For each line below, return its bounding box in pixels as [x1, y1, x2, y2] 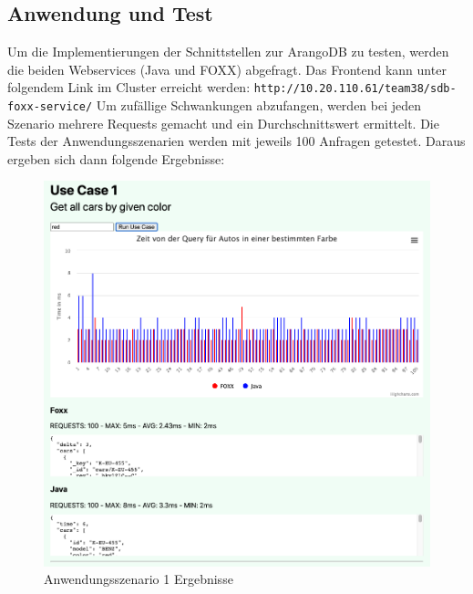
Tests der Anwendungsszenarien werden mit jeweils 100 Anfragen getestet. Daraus [7, 131, 466, 151]
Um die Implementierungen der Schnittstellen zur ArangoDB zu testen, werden [7, 42, 449, 61]
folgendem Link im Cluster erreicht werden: [7, 78, 251, 97]
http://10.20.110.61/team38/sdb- [253, 82, 457, 96]
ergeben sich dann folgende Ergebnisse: [7, 149, 225, 168]
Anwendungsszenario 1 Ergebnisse [44, 569, 233, 589]
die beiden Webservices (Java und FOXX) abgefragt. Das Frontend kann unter [7, 59, 447, 78]
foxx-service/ [7, 100, 93, 114]
